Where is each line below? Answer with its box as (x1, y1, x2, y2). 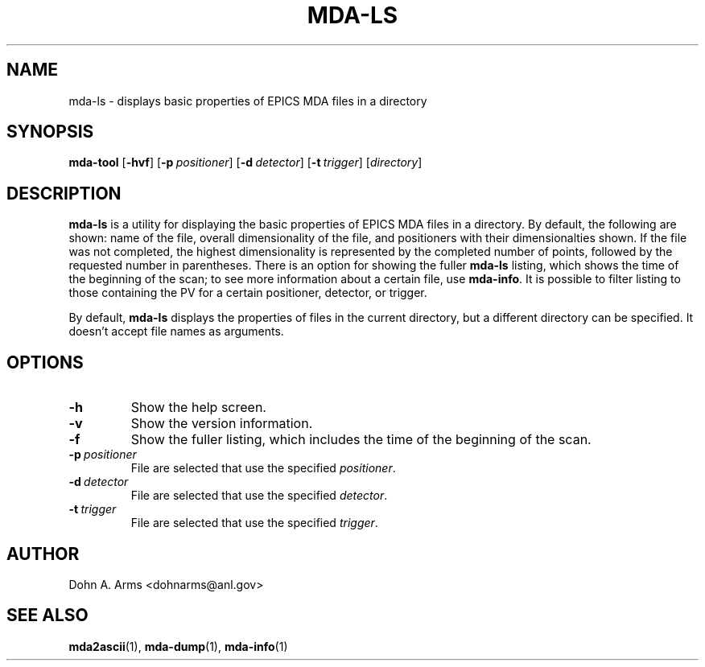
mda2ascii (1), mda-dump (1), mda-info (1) (68, 639, 288, 653)
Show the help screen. (130, 399, 266, 416)
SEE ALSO (6, 605, 89, 626)
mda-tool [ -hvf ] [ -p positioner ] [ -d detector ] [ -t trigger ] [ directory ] (68, 155, 423, 170)
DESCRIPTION (6, 183, 122, 204)
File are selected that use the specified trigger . (130, 516, 378, 530)
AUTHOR (6, 543, 80, 564)
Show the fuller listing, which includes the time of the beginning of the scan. (130, 431, 592, 448)
